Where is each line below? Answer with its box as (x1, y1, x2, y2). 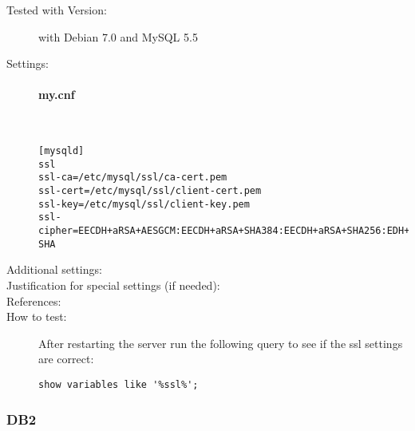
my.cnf (38, 86, 75, 103)
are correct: (38, 350, 94, 367)
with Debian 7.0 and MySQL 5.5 (38, 28, 198, 45)
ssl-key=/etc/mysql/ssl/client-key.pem (38, 198, 250, 210)
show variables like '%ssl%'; (38, 378, 199, 390)
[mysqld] (38, 145, 85, 157)
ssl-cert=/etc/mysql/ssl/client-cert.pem (38, 185, 262, 197)
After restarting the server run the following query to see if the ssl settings (38, 334, 403, 351)
